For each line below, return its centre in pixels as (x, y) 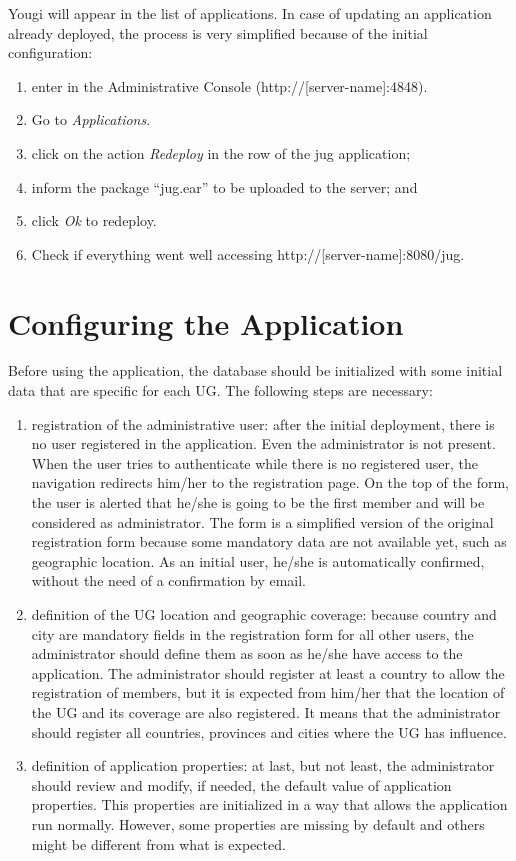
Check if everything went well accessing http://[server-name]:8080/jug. (248, 253)
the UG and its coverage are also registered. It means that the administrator (266, 711)
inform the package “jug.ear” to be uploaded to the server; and (224, 186)
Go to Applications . (91, 119)
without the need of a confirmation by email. (169, 580)
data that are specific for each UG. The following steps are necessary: (220, 390)
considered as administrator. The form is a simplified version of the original (262, 521)
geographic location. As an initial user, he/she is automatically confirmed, (258, 560)
